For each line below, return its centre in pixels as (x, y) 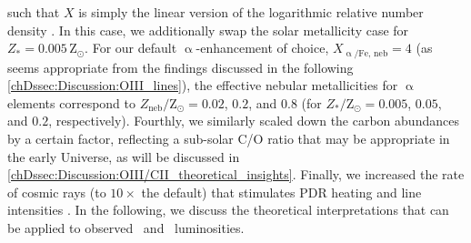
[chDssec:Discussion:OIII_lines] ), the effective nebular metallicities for (203, 85)
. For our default (131, 48)
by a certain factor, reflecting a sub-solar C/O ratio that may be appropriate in (229, 139)
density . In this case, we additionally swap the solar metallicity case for (208, 30)
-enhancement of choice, (262, 48)
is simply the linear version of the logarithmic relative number (251, 12)
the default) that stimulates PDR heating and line (281, 192)
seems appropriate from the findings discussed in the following (180, 67)
